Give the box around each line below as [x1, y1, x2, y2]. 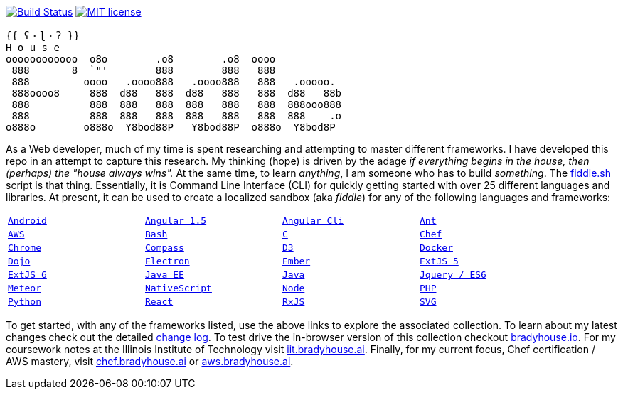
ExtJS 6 [8, 269, 47, 280]
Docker [420, 242, 453, 253]
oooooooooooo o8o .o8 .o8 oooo [6, 53, 276, 65]
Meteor [8, 283, 41, 293]
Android [8, 215, 47, 226]
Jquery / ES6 [420, 269, 486, 280]
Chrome [8, 242, 41, 253]
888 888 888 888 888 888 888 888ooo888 [11, 99, 342, 110]
